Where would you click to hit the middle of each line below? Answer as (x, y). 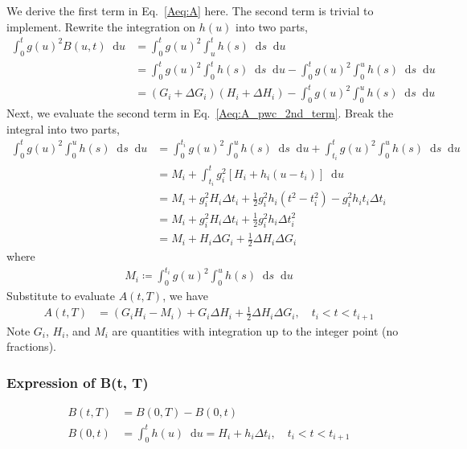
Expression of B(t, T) (78, 382)
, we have (185, 295)
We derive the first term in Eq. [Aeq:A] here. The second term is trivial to (190, 10)
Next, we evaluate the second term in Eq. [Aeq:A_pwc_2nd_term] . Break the (200, 113)
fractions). (31, 346)
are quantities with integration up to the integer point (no (255, 330)
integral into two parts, (63, 128)
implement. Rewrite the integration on (101, 26)
